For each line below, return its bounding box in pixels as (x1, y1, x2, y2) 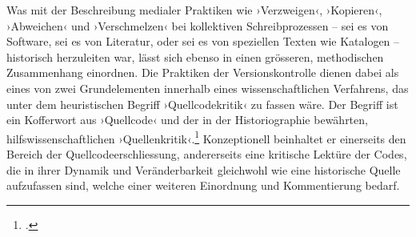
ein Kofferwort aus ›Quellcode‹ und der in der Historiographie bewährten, (6, 111, 368, 128)
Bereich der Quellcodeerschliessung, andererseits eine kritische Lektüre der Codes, (6, 146, 407, 162)
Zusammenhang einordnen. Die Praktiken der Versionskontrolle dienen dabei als (6, 64, 399, 81)
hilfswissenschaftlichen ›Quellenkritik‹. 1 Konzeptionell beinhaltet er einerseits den (6, 127, 406, 147)
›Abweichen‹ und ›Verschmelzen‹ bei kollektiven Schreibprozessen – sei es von (6, 17, 389, 34)
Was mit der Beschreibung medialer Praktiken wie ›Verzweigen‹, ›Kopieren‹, (6, 2, 382, 18)
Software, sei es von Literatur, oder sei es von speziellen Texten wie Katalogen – (6, 33, 400, 50)
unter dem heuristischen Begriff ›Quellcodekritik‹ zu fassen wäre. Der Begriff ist (6, 95, 398, 112)
